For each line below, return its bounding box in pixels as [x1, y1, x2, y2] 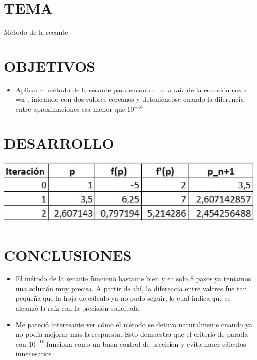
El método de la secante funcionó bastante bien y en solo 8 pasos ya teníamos [15, 273, 251, 284]
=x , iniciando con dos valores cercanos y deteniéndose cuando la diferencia [15, 94, 244, 104]
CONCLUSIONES [4, 245, 132, 265]
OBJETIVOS [4, 55, 96, 76]
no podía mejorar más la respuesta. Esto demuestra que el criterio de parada [15, 329, 248, 339]
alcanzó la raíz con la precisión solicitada [15, 303, 139, 313]
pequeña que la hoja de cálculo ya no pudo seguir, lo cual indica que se [15, 293, 231, 303]
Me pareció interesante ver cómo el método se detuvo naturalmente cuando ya [15, 319, 252, 329]
